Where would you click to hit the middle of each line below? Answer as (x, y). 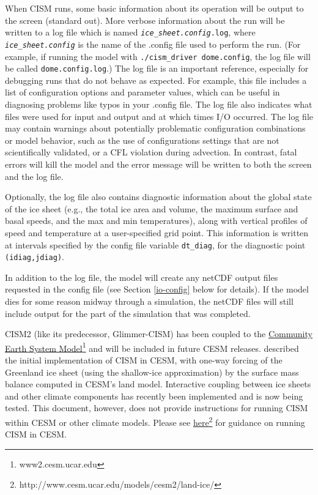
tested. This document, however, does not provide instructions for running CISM (157, 408)
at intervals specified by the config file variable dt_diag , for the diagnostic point (155, 244)
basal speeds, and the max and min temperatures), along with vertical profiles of (156, 221)
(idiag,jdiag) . (35, 257)
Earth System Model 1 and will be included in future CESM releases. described (152, 347)
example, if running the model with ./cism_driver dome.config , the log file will (158, 56)
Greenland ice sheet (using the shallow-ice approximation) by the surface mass (152, 372)
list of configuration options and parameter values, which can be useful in (142, 92)
